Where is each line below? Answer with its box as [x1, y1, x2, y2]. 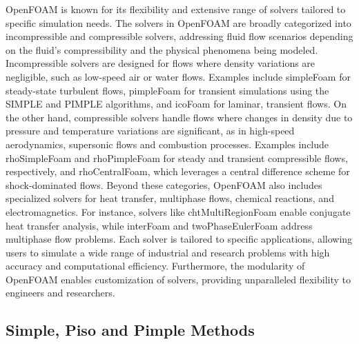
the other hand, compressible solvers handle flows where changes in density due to [6, 110, 353, 124]
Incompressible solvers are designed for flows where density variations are [6, 56, 316, 70]
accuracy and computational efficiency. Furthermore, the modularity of [6, 259, 305, 273]
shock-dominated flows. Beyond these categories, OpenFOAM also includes [6, 177, 322, 192]
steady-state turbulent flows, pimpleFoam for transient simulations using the [6, 83, 329, 97]
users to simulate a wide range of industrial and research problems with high [6, 245, 330, 259]
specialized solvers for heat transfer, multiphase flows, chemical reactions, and [6, 191, 334, 205]
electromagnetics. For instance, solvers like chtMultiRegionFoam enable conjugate [6, 204, 351, 219]
